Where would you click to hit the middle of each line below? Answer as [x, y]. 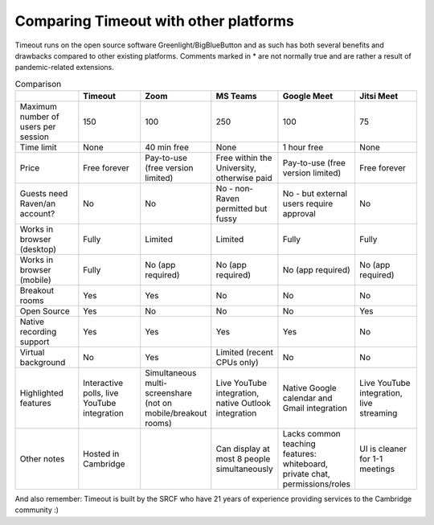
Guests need [44, 194]
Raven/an [38, 203]
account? [37, 214]
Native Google [309, 388]
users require [308, 203]
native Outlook [243, 404]
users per [38, 127]
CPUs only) [237, 363]
